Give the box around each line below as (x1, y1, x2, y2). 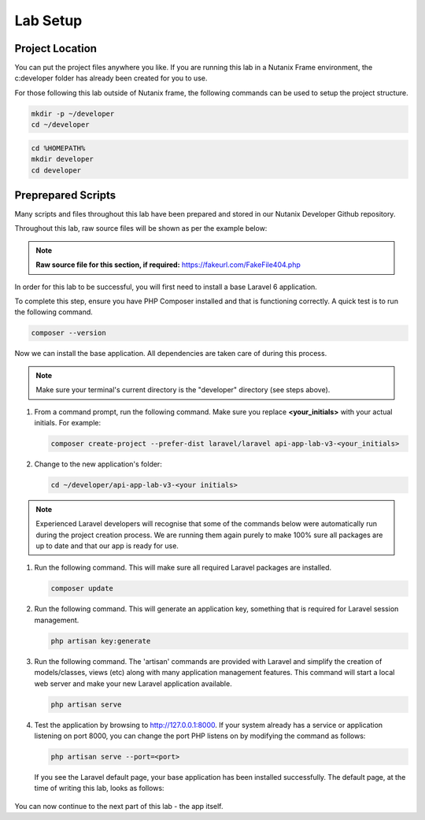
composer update (50, 584, 114, 593)
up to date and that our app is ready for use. (35, 541, 179, 551)
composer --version (31, 328, 106, 338)
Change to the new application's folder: (34, 459, 163, 469)
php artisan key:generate (50, 636, 151, 645)
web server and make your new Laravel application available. (34, 678, 232, 688)
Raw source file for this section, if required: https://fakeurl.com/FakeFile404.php (35, 260, 301, 269)
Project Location (14, 42, 98, 55)
